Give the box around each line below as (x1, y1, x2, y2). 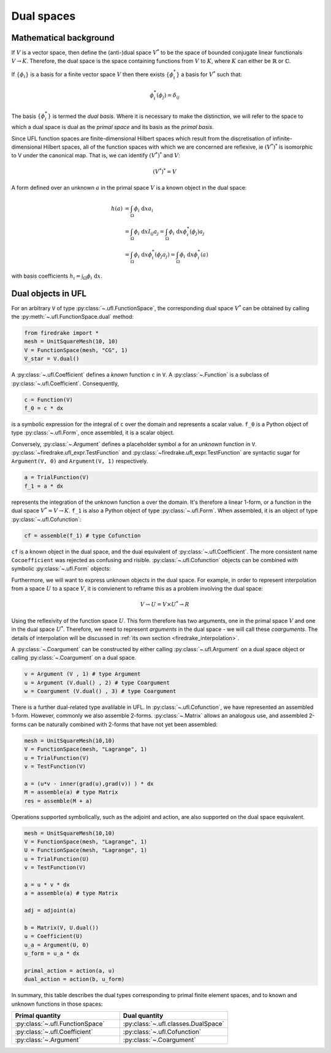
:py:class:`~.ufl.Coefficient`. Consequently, (11, 380, 120, 387)
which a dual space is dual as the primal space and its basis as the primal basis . (11, 123, 214, 131)
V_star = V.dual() (24, 355, 80, 362)
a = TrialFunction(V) (24, 474, 89, 481)
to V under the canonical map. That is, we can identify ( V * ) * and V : (11, 151, 181, 159)
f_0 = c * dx (24, 404, 64, 412)
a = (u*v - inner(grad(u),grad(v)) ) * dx (24, 780, 154, 787)
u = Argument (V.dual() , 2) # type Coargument (24, 679, 170, 686)
